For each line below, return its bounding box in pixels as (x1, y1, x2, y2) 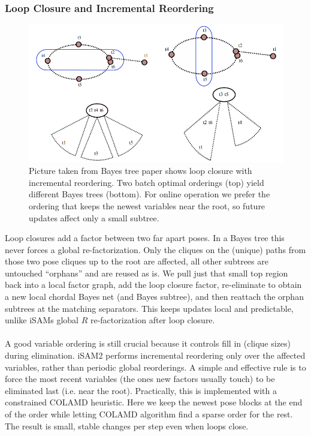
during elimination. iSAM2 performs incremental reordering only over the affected (5, 349, 306, 362)
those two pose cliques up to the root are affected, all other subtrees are (5, 255, 268, 267)
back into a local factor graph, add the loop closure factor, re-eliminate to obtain (5, 278, 302, 291)
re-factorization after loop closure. (90, 314, 215, 326)
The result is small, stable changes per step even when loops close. (5, 419, 249, 432)
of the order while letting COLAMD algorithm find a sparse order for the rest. (5, 408, 293, 420)
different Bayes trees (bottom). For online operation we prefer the (29, 188, 270, 200)
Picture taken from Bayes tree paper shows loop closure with (29, 164, 252, 177)
